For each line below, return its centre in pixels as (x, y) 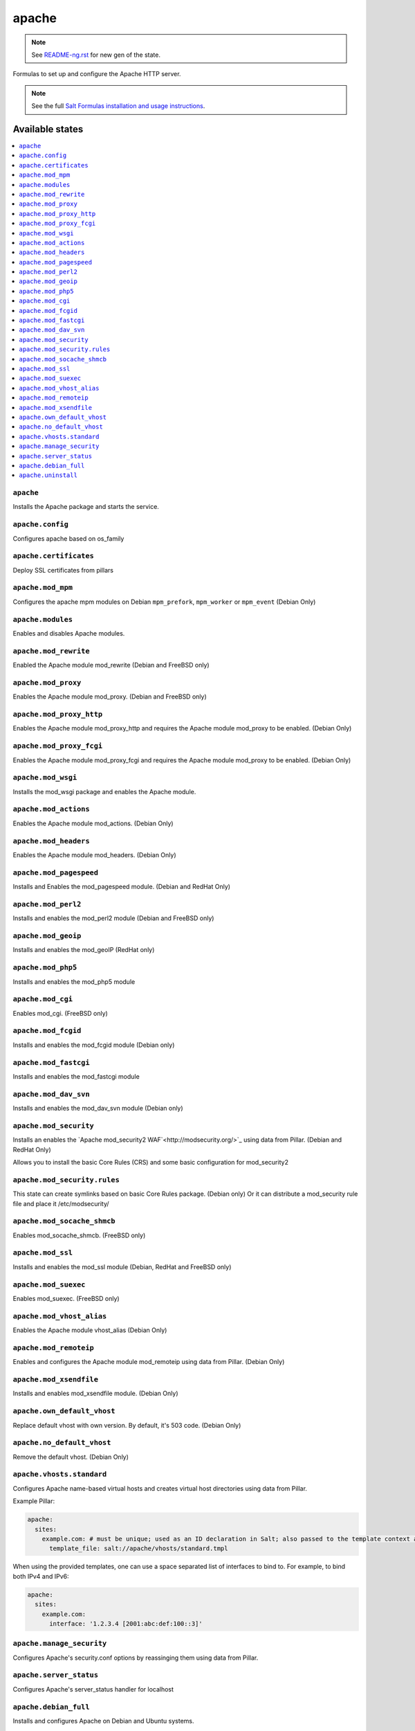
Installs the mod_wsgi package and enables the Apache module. (104, 791)
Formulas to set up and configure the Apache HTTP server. (97, 74)
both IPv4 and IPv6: (41, 1576)
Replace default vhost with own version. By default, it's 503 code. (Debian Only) (127, 1425)
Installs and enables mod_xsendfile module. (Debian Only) (95, 1393)
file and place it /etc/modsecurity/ (61, 1203)
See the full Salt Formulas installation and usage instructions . (118, 106)
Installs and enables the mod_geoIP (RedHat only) (84, 950)
